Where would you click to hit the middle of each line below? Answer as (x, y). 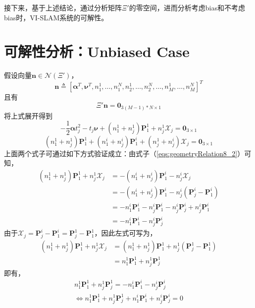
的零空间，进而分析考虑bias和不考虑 (187, 7)
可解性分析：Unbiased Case (97, 51)
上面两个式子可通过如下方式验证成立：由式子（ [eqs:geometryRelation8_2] (121, 153)
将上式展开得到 (28, 115)
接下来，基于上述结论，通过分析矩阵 (63, 7)
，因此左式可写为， (126, 233)
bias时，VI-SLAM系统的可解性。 (56, 17)
